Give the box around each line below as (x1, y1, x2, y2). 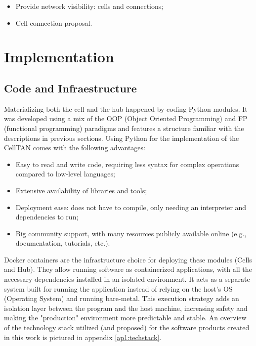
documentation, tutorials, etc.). (15, 238, 110, 248)
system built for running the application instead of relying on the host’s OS (4, 283, 233, 294)
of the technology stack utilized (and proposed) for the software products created (4, 322, 250, 333)
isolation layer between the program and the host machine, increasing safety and (4, 303, 248, 313)
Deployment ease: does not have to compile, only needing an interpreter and (15, 202, 247, 212)
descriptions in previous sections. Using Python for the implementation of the (4, 132, 239, 143)
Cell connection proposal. (15, 17, 92, 28)
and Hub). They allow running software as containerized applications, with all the (4, 264, 252, 274)
